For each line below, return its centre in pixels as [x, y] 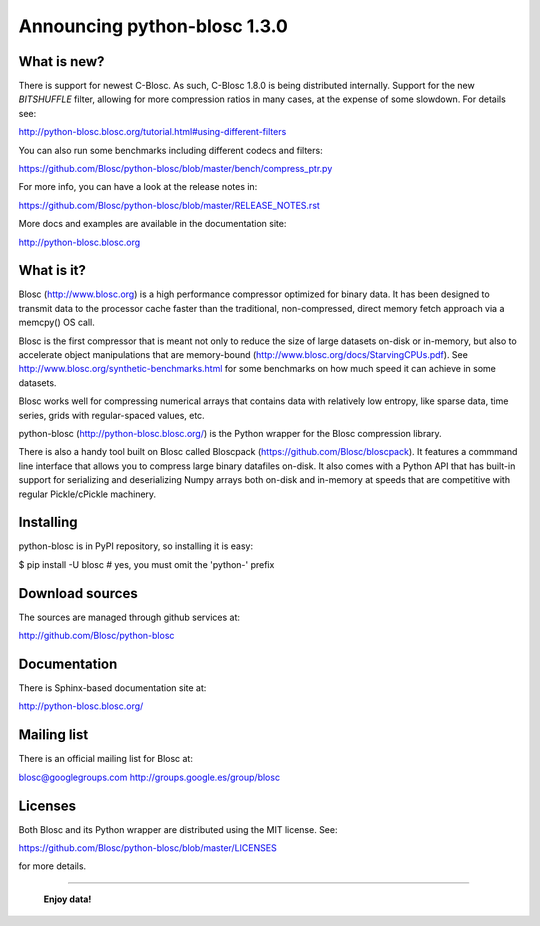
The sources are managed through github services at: [129, 617]
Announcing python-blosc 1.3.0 [153, 26]
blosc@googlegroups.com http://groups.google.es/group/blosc [149, 777]
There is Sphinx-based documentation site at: [112, 688]
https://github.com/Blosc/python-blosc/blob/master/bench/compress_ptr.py [175, 169]
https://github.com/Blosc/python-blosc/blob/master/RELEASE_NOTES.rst [169, 205]
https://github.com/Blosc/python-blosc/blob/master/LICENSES [147, 848]
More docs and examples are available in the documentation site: [152, 224]
